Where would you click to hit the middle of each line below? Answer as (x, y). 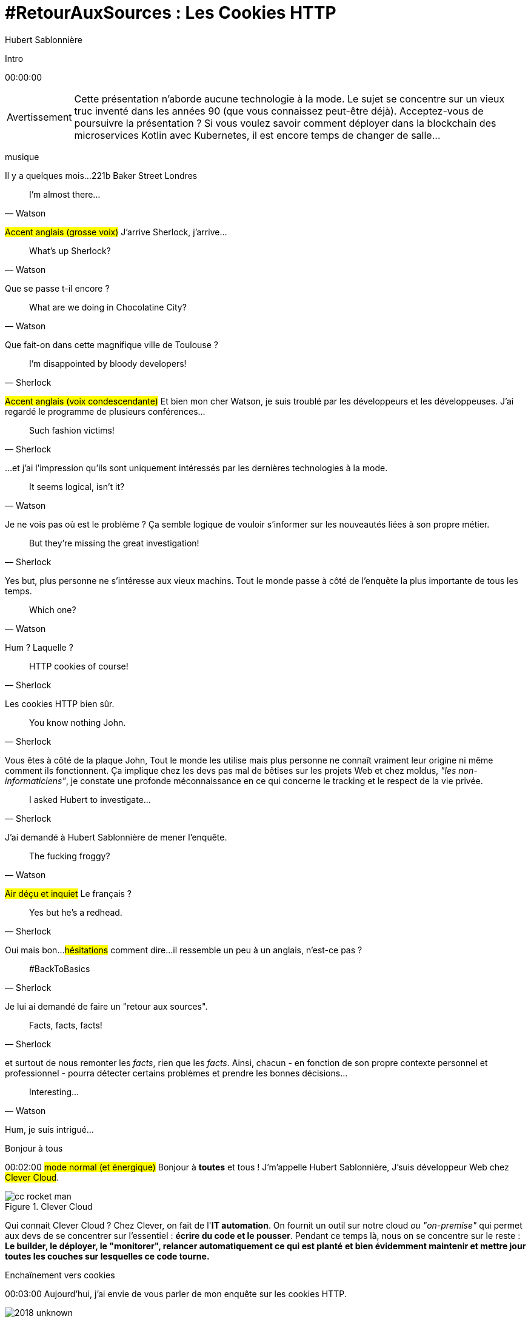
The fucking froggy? (70, 856)
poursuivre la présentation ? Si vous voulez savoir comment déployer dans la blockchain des (285, 123)
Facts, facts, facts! (66, 1025)
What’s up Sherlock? (70, 250)
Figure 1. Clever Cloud (49, 1206)
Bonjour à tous (34, 1148)
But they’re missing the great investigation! (114, 543)
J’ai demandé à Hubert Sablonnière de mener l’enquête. (116, 837)
